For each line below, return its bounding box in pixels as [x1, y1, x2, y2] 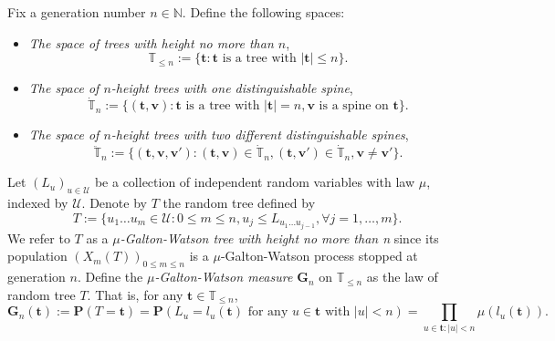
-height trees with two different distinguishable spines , [110, 125, 409, 144]
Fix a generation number [7, 3, 146, 21]
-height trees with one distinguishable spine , [110, 77, 353, 97]
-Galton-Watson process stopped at [220, 246, 418, 265]
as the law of [366, 267, 438, 286]
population [7, 246, 68, 265]
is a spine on [319, 99, 389, 113]
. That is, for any [87, 284, 183, 304]
